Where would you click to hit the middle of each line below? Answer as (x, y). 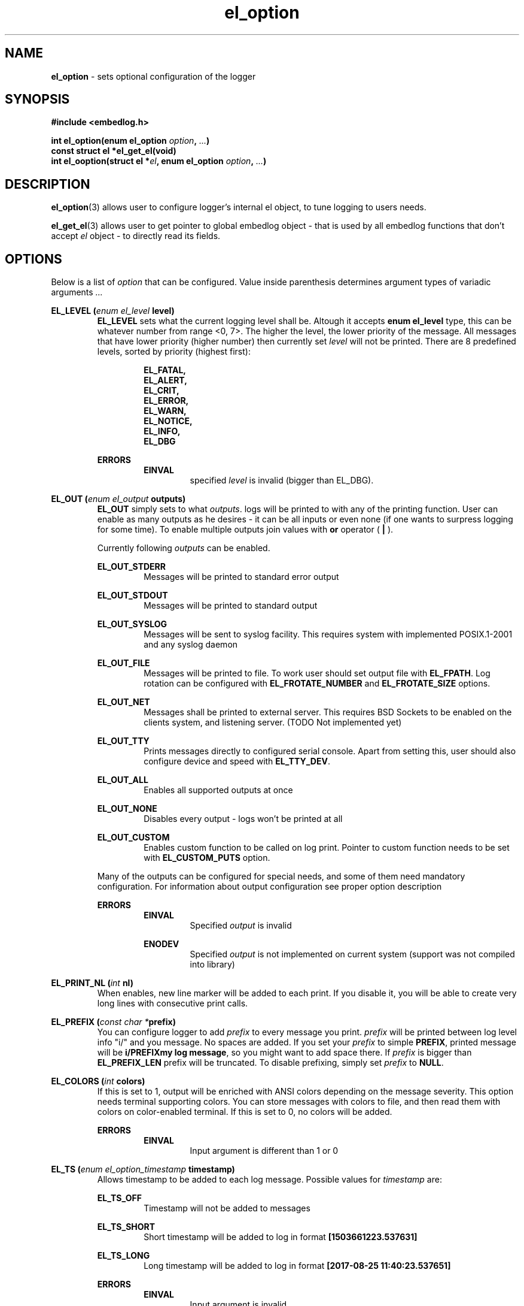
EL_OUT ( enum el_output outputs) (118, 499)
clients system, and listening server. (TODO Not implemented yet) (273, 722)
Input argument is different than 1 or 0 (264, 1151)
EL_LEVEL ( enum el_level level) (113, 311)
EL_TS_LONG (124, 1256)
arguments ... (77, 292)
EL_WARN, (165, 411)
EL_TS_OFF (119, 1198)
